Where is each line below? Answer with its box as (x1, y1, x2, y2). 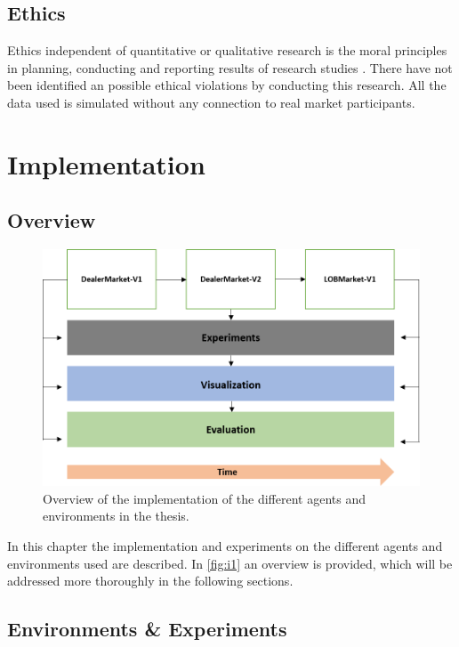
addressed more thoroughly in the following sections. (7, 571, 294, 590)
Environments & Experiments (7, 615, 287, 643)
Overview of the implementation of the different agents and (43, 489, 366, 507)
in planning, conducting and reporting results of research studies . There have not (7, 58, 453, 77)
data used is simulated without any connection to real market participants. (7, 93, 415, 111)
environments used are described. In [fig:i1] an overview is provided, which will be (7, 554, 453, 572)
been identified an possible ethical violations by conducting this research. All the (7, 76, 447, 94)
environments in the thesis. (43, 506, 189, 525)
